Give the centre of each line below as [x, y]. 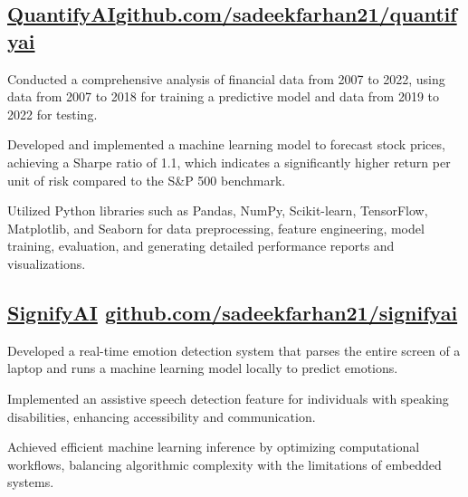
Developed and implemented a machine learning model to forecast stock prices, [226, 144]
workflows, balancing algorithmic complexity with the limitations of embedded [224, 464]
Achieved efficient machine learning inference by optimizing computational [214, 447]
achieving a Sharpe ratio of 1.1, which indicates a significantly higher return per [229, 162]
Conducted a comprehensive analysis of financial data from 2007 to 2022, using [226, 78]
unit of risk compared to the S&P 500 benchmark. [147, 180]
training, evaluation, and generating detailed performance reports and [201, 246]
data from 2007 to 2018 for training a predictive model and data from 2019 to [223, 96]
